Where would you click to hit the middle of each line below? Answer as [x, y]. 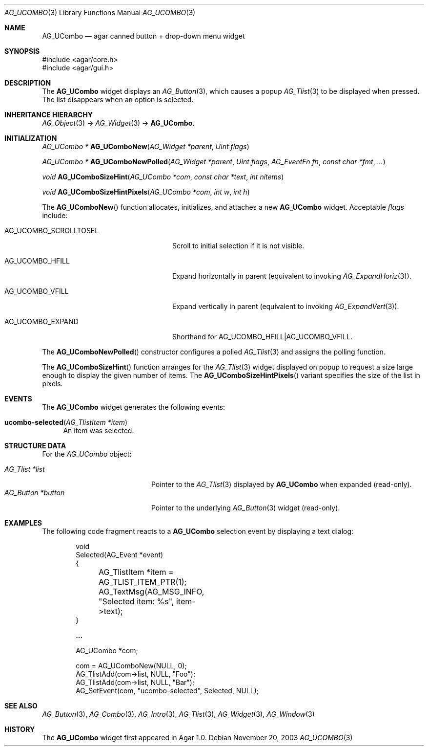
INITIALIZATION [31, 138]
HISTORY [20, 729]
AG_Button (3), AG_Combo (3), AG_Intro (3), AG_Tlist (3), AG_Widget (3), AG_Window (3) [178, 714]
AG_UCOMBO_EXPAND [41, 321]
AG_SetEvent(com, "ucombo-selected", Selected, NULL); [167, 691]
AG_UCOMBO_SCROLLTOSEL [52, 231]
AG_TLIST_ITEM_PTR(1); [143, 582]
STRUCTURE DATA [35, 446]
